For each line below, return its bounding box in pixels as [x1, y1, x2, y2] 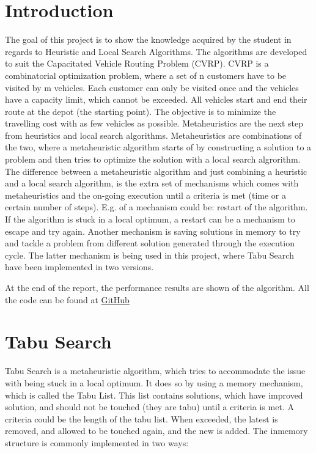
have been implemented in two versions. [5, 260, 154, 273]
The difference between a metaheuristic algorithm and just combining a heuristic [5, 164, 307, 177]
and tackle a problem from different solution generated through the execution [5, 237, 295, 249]
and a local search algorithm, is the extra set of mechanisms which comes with [5, 177, 299, 190]
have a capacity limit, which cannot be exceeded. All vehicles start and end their [5, 93, 307, 106]
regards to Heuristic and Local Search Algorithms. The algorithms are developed [5, 45, 307, 57]
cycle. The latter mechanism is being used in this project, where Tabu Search [5, 248, 294, 261]
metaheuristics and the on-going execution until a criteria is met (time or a [5, 188, 287, 201]
